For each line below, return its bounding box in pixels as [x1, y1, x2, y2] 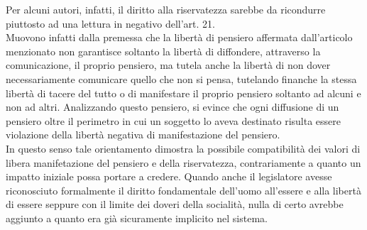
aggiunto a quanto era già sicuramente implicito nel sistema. [6, 210, 268, 225]
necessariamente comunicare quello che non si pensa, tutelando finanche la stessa [6, 71, 357, 86]
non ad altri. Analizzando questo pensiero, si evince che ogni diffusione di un [6, 99, 339, 114]
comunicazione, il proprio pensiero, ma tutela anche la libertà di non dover [6, 57, 331, 72]
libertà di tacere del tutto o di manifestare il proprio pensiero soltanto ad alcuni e [6, 85, 361, 100]
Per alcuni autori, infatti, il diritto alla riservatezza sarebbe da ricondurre [6, 2, 326, 16]
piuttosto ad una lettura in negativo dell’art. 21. [6, 16, 215, 31]
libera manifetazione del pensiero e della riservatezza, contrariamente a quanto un [6, 155, 361, 170]
